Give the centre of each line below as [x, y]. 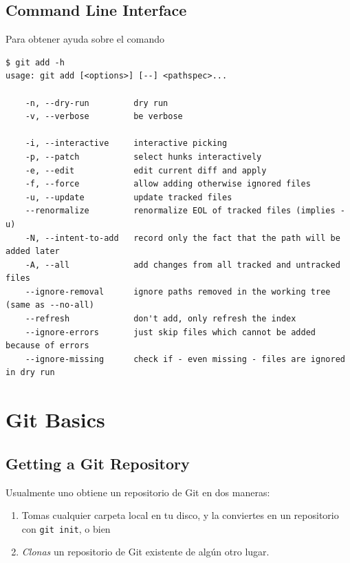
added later [33, 252]
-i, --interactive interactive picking [126, 144]
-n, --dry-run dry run [97, 103]
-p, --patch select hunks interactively [143, 157]
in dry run [30, 373]
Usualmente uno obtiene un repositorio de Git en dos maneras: [138, 492]
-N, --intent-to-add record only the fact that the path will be [183, 238]
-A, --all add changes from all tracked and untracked [183, 265]
